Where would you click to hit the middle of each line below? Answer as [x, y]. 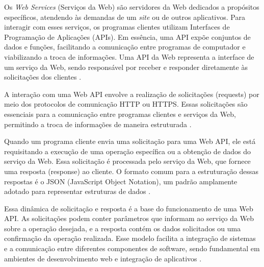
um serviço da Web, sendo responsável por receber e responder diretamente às [126, 67]
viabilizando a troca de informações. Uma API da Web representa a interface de [129, 56]
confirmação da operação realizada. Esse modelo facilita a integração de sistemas [130, 238]
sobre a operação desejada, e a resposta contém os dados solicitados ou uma [123, 228]
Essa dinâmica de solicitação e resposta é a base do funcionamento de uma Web [129, 208]
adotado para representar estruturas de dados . [77, 191]
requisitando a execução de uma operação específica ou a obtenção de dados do [128, 151]
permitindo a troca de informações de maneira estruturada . [98, 124]
